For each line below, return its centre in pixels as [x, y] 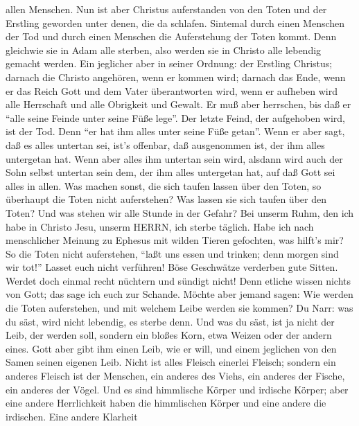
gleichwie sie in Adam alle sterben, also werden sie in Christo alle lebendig [164, 50]
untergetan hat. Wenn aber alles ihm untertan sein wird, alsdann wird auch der [174, 158]
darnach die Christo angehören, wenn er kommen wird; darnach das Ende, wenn [176, 77]
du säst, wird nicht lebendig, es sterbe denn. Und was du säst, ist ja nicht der [170, 321]
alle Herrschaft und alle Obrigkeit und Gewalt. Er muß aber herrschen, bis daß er [178, 104]
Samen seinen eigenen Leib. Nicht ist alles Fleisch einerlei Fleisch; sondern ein [171, 362]
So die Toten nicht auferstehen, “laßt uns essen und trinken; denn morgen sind [172, 253]
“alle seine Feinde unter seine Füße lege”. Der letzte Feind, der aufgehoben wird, [175, 117]
